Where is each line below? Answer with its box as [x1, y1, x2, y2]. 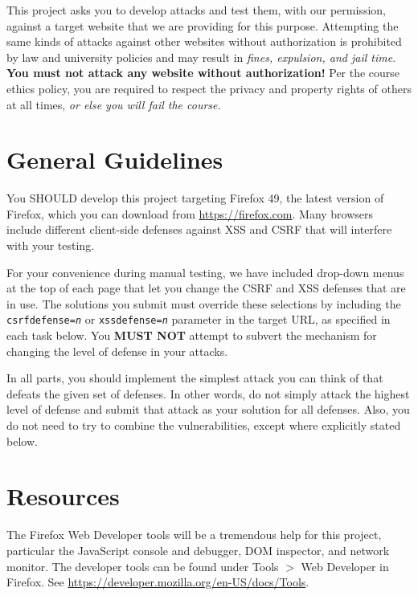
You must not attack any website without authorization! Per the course [6, 64, 400, 81]
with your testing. [6, 237, 95, 254]
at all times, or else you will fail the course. [6, 96, 221, 112]
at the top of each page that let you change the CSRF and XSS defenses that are [6, 280, 406, 296]
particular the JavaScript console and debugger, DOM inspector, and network [6, 541, 390, 558]
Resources [6, 480, 120, 512]
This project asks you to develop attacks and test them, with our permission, [6, 2, 386, 18]
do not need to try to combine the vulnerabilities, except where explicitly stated [6, 417, 401, 434]
